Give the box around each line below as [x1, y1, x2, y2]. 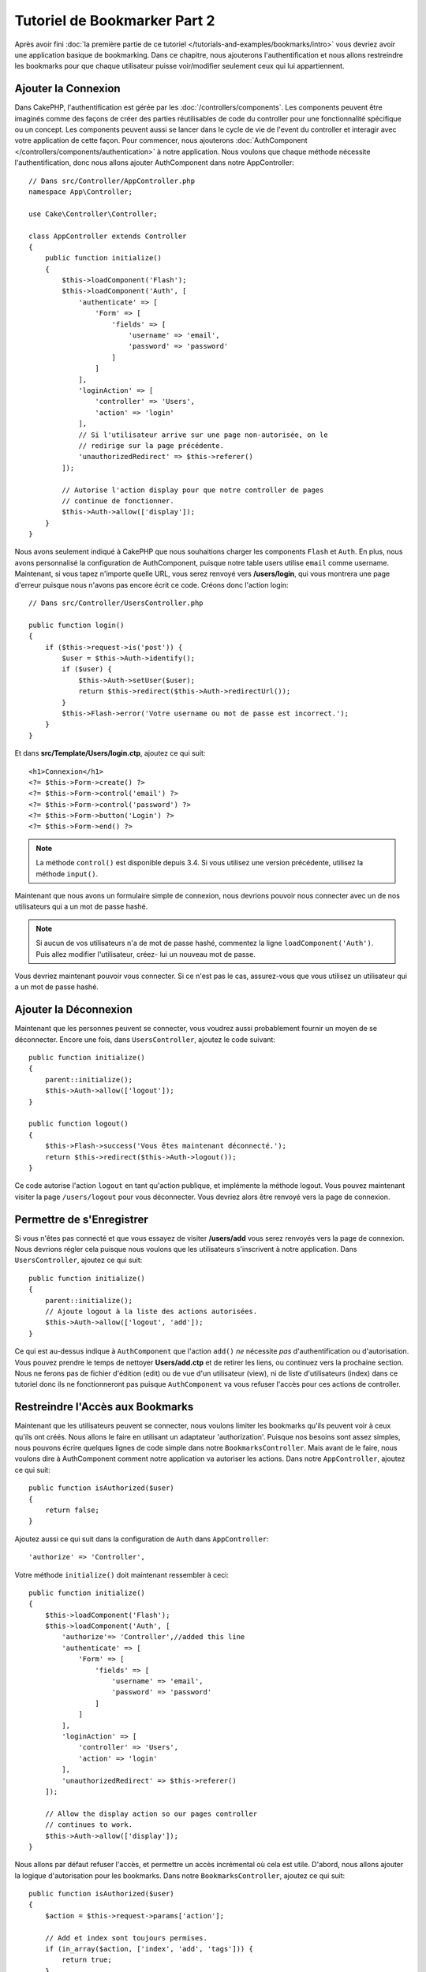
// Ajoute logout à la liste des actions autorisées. [44, 1306, 258, 1316]
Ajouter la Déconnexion [14, 1003, 133, 1017]
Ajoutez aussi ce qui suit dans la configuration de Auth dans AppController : [14, 1534, 269, 1544]
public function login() [28, 620, 125, 629]
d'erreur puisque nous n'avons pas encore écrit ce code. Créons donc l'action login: [14, 580, 289, 589]
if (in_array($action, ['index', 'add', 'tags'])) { [44, 1944, 254, 1954]
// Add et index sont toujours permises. [44, 1933, 208, 1942]
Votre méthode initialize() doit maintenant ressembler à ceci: [14, 1570, 229, 1579]
